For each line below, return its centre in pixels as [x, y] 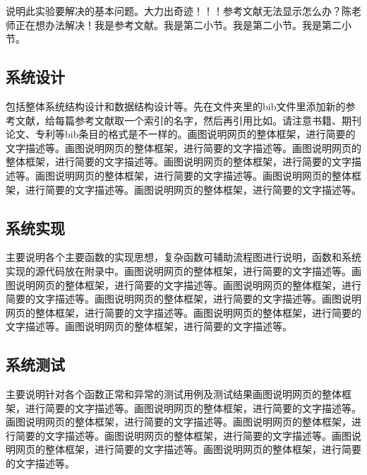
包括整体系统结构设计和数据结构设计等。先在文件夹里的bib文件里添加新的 [176, 106]
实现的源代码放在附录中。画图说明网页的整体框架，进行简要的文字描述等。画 [183, 270]
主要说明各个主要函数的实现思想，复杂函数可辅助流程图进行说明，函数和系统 [183, 257]
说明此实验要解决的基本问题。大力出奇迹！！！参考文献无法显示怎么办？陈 [179, 11]
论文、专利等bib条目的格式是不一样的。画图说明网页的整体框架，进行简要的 [181, 134]
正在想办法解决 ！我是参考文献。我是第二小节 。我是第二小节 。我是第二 [178, 24]
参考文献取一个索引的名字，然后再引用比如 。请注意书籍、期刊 [218, 120]
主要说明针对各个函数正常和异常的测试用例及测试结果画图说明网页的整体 [174, 394]
